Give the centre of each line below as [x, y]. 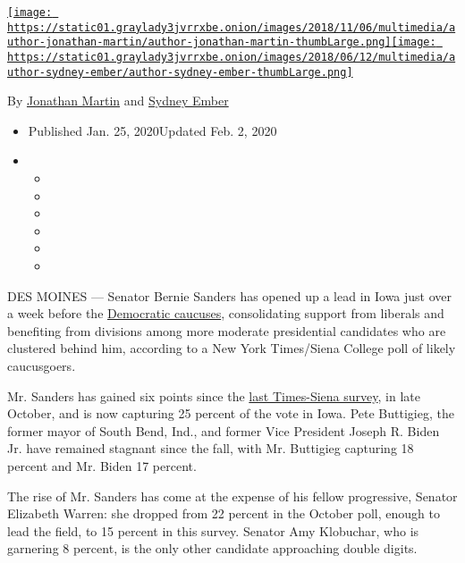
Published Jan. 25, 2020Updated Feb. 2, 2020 [152, 130]
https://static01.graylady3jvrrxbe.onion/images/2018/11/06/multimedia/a [232, 27]
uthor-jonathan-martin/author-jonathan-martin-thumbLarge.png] [199, 42]
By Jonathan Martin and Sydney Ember [118, 101]
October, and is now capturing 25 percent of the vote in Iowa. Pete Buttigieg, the [231, 413]
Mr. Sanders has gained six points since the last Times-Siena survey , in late [214, 395]
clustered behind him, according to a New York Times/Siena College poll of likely [232, 348]
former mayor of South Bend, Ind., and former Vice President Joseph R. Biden [224, 430]
